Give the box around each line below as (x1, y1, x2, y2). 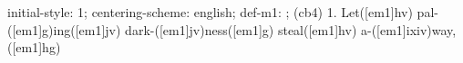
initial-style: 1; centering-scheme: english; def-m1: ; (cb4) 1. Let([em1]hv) (7, 3, 413, 21)
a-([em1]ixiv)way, (360, 20, 457, 39)
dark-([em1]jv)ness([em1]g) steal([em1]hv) (125, 20, 357, 39)
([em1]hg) (7, 38, 61, 57)
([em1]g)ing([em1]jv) (7, 20, 121, 39)
